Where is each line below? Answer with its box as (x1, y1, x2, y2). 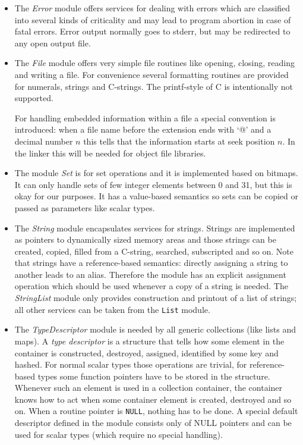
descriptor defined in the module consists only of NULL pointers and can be (14, 416, 292, 429)
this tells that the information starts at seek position (83, 134, 275, 147)
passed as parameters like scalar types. (14, 201, 155, 214)
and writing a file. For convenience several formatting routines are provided (14, 68, 289, 80)
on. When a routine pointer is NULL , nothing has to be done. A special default (14, 405, 298, 417)
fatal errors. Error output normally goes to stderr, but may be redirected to (14, 25, 291, 37)
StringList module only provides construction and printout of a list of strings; (14, 292, 297, 304)
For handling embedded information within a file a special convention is (14, 111, 276, 124)
